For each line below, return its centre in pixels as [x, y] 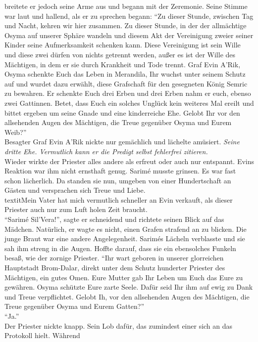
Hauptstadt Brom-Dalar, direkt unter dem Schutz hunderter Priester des [115, 268]
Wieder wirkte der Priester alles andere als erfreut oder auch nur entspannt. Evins [129, 161]
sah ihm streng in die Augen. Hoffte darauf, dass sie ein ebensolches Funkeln [120, 248]
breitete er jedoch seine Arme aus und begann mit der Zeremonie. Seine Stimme [126, 6]
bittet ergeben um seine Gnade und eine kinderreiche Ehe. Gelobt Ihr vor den [122, 112]
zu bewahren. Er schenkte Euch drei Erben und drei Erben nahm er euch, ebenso [128, 93]
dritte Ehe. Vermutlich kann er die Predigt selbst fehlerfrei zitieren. [106, 151]
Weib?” [16, 132]
